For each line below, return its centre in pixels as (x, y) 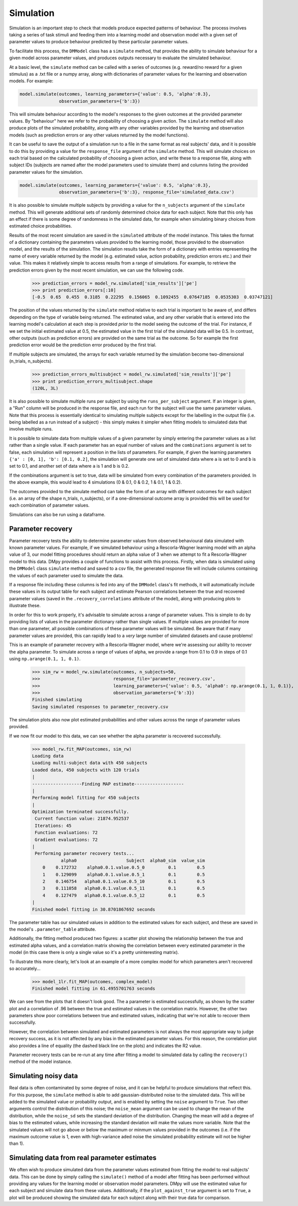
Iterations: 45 (53, 825)
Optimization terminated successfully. (80, 812)
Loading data (48, 756)
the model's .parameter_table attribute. (53, 929)
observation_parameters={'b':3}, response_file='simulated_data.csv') (147, 192)
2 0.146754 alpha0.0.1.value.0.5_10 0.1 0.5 (124, 881)
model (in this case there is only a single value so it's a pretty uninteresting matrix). (94, 952)
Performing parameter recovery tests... (85, 854)
